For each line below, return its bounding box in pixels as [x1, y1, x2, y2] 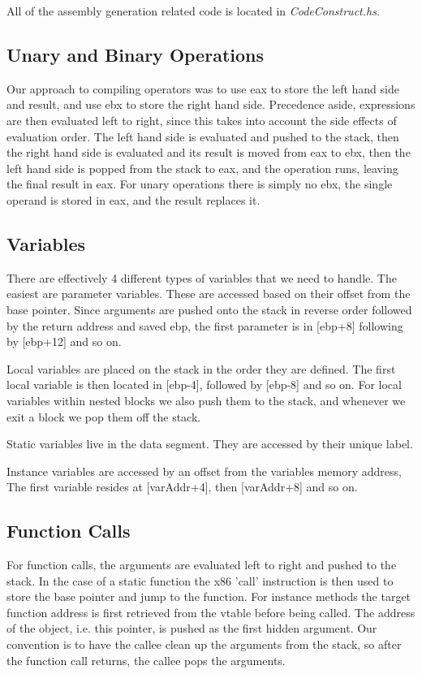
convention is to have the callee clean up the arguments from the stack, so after [6, 636, 402, 653]
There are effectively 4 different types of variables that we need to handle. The [6, 269, 397, 286]
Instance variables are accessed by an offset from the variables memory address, [6, 462, 402, 479]
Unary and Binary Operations [6, 41, 264, 67]
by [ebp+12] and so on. [6, 333, 122, 350]
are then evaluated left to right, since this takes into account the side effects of [6, 111, 397, 128]
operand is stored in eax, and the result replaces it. [6, 191, 261, 208]
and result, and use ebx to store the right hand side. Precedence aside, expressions [6, 96, 416, 113]
